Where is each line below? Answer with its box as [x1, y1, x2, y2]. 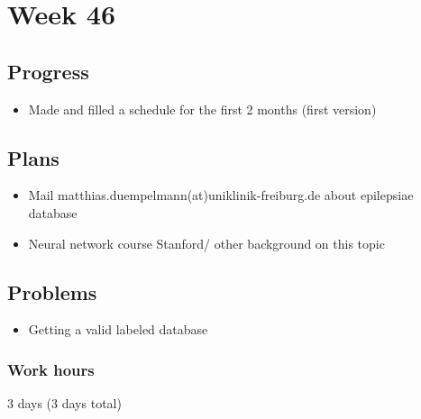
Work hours [7, 358, 95, 380]
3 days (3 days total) [7, 394, 122, 413]
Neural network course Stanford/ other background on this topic [28, 233, 385, 252]
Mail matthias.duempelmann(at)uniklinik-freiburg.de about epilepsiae [28, 186, 414, 205]
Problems [7, 278, 97, 305]
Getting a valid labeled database [28, 320, 208, 339]
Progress [7, 57, 89, 85]
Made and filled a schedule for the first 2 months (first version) [28, 99, 377, 118]
